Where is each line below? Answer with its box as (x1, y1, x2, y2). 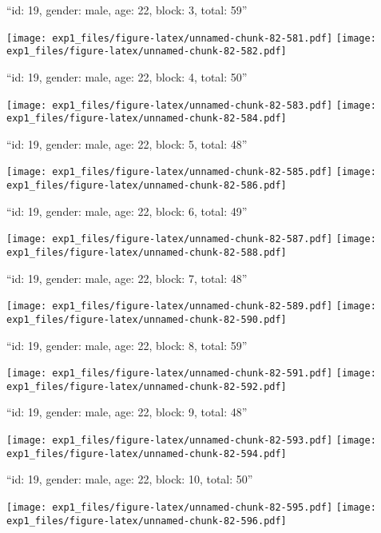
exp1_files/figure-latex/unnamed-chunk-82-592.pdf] (6, 380, 287, 392)
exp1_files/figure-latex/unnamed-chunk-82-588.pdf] (6, 246, 287, 258)
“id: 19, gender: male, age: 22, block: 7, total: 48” (6, 269, 248, 286)
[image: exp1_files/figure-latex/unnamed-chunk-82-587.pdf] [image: (6, 233, 376, 245)
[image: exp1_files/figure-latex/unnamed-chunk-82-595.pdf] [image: (6, 501, 376, 513)
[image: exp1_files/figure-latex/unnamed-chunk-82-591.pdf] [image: (6, 368, 376, 380)
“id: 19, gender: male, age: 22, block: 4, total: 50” (6, 68, 248, 85)
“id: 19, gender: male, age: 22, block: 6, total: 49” (6, 202, 248, 219)
